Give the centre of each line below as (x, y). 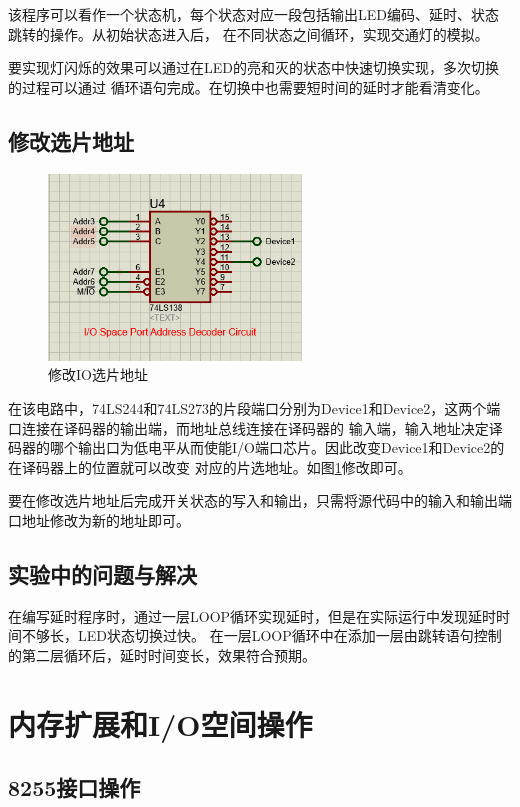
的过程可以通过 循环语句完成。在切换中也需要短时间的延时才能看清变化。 (248, 86)
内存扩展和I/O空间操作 (160, 723)
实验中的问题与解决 (102, 573)
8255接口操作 (74, 787)
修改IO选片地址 (98, 374)
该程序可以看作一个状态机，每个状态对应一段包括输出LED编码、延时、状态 (253, 14)
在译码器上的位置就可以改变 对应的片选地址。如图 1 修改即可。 (210, 466)
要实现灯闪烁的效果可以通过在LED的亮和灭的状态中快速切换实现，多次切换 (253, 67)
